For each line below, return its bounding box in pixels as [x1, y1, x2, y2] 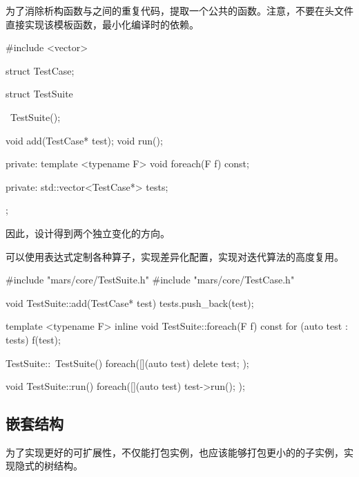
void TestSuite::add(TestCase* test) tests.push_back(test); [6, 295, 254, 310]
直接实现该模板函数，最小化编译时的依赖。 [6, 17, 199, 31]
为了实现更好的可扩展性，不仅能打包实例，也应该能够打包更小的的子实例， [6, 445, 344, 459]
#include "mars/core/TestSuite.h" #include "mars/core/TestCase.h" [6, 272, 295, 287]
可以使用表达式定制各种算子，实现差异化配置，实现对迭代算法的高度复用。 [6, 249, 344, 263]
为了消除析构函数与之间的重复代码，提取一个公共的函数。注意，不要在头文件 [6, 3, 353, 17]
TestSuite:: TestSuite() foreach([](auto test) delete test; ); [6, 355, 249, 370]
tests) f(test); [6, 332, 61, 346]
